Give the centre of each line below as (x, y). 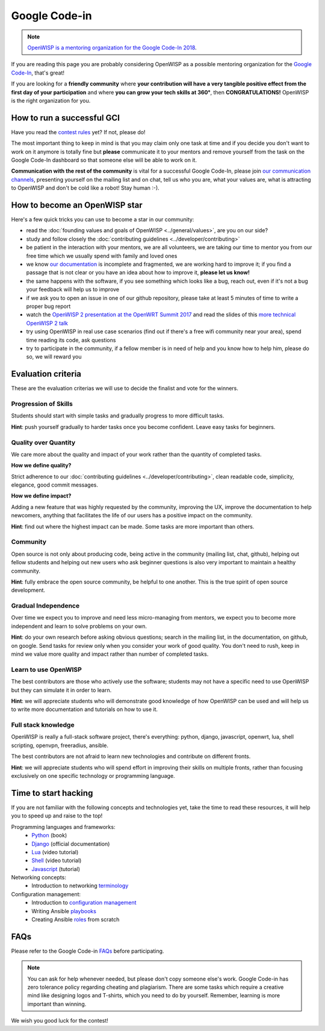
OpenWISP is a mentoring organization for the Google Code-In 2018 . (112, 48)
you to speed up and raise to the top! (57, 816)
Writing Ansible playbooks (64, 911)
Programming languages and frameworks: (63, 826)
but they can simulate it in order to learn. (61, 690)
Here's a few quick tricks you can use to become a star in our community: (103, 220)
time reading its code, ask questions (71, 340)
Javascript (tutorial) (56, 869)
